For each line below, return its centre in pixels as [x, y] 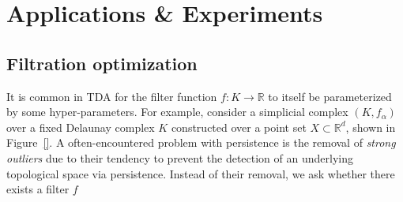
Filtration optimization [102, 63]
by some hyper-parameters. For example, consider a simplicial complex [177, 112]
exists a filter [38, 189]
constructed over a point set [239, 127]
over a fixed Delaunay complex [81, 127]
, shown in [371, 127]
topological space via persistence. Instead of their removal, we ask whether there [201, 173]
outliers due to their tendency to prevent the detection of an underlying [180, 157]
